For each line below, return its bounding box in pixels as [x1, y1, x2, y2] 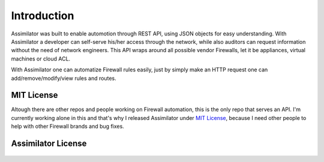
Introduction [11, 9, 74, 22]
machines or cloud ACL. [11, 55, 71, 62]
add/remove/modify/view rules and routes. [11, 74, 116, 82]
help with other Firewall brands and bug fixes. [11, 123, 124, 130]
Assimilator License [11, 139, 87, 148]
